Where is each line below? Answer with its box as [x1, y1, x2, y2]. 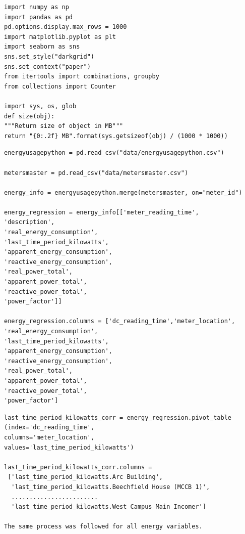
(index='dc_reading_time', [4, 424, 94, 431]
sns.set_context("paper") [4, 63, 91, 70]
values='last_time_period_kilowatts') [4, 443, 134, 451]
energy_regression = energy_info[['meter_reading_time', [4, 208, 199, 216]
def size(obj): [4, 112, 55, 120]
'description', [4, 218, 55, 226]
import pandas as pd [4, 13, 73, 21]
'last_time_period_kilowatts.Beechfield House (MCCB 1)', [11, 483, 210, 491]
